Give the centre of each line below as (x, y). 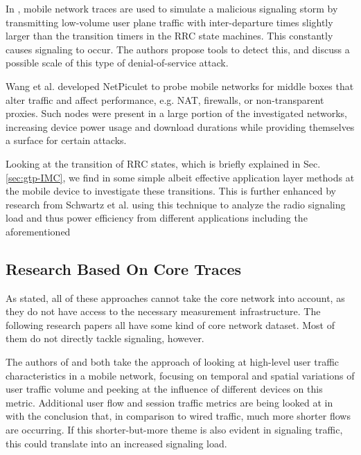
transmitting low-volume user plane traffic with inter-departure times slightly (169, 22)
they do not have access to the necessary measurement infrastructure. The (163, 311)
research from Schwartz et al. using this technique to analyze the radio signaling (176, 204)
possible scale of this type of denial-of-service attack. (117, 63)
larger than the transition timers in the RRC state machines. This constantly (169, 36)
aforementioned (38, 231)
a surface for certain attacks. (66, 140)
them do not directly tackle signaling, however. (105, 338)
